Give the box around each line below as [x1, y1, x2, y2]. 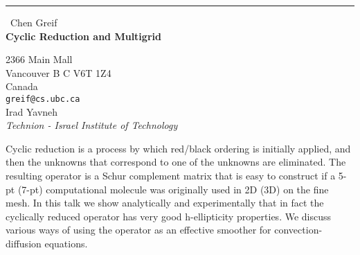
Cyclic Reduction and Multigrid [6, 28, 161, 43]
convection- [274, 222, 323, 237]
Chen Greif [10, 15, 57, 29]
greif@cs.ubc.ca [6, 94, 80, 104]
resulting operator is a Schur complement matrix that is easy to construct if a [6, 168, 336, 182]
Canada [6, 79, 38, 94]
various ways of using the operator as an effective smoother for [6, 222, 271, 237]
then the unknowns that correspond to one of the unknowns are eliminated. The [6, 155, 346, 169]
